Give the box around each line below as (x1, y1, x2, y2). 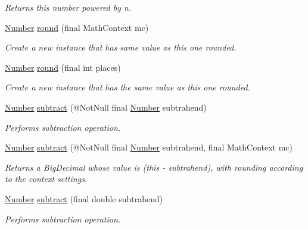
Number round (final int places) (5, 61, 121, 73)
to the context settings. (5, 172, 88, 185)
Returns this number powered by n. (5, 1, 132, 13)
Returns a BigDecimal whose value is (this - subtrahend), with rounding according (5, 161, 303, 173)
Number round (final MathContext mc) (5, 21, 149, 33)
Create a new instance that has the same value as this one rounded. (5, 81, 250, 93)
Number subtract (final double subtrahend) (5, 192, 163, 205)
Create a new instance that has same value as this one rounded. (5, 41, 237, 54)
